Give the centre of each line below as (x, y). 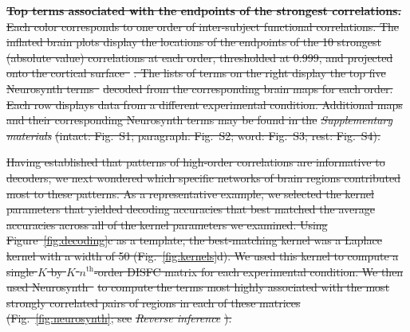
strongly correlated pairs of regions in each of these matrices (154, 302)
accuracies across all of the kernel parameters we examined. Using (167, 224)
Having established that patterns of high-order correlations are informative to (196, 162)
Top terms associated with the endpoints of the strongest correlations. (204, 10)
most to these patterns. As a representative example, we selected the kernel (190, 193)
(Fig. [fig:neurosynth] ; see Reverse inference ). (119, 318)
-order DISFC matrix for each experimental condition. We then (248, 271)
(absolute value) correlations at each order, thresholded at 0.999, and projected (200, 57)
